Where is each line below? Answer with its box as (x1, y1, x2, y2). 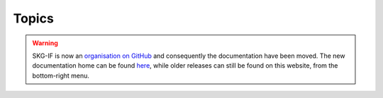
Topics (13, 11, 55, 26)
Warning (32, 39, 58, 47)
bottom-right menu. (32, 71, 90, 80)
